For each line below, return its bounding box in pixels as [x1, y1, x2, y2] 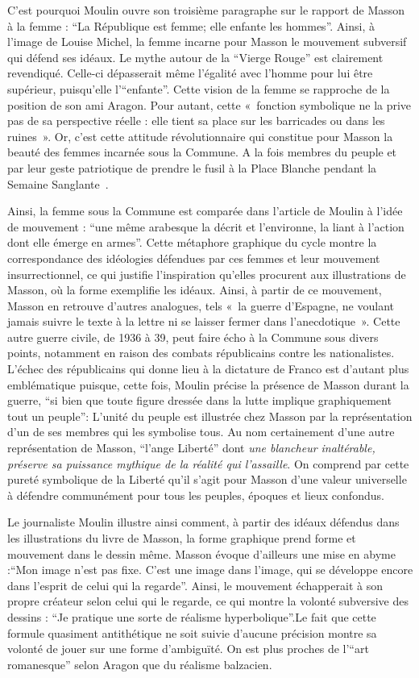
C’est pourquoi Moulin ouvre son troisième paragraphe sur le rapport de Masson [7, 2, 405, 18]
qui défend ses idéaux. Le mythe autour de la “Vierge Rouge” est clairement [7, 48, 384, 65]
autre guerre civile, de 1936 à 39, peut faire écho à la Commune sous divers [7, 328, 379, 345]
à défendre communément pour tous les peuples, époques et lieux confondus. [7, 486, 384, 503]
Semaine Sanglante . [7, 175, 109, 192]
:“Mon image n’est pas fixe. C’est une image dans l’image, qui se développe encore [7, 561, 413, 578]
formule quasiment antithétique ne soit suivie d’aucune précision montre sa [7, 624, 377, 641]
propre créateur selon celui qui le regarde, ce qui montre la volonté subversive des [7, 593, 409, 609]
